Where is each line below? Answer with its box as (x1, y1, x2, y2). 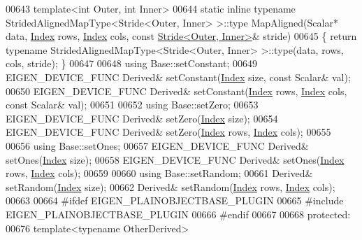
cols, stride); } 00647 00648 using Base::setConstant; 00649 (6, 56, 258, 71)
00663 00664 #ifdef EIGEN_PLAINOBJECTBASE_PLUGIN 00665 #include (6, 193, 344, 208)
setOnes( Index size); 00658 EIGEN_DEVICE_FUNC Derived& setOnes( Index (6, 152, 345, 167)
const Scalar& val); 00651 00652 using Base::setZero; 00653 (6, 97, 259, 112)
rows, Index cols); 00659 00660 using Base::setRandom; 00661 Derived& (6, 166, 313, 181)
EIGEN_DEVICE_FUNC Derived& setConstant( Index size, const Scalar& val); (6, 69, 351, 84)
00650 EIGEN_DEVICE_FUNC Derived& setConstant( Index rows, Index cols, (6, 83, 347, 98)
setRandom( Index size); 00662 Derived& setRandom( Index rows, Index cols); (6, 179, 335, 194)
